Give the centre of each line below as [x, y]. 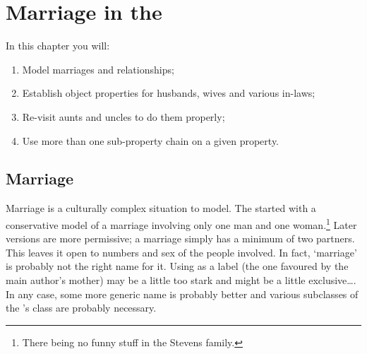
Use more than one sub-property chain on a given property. [150, 140]
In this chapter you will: [58, 46]
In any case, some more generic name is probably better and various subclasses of [182, 294]
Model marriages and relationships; [98, 69]
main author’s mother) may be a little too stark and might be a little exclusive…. [181, 279]
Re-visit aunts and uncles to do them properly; [124, 116]
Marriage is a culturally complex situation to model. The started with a [161, 208]
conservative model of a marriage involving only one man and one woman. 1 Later [181, 223]
